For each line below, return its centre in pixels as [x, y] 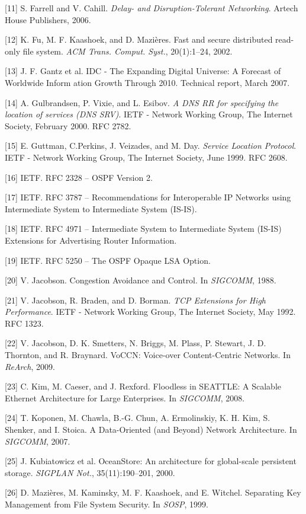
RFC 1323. [24, 323]
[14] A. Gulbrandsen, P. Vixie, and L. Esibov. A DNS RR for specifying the [142, 102]
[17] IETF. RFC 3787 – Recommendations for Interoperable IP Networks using [148, 197]
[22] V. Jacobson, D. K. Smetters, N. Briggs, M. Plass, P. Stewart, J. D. [136, 343]
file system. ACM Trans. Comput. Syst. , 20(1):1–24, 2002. [128, 51]
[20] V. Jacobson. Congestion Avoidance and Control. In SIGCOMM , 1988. [141, 280]
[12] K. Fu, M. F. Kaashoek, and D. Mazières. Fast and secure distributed [139, 39]
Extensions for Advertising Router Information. [91, 240]
